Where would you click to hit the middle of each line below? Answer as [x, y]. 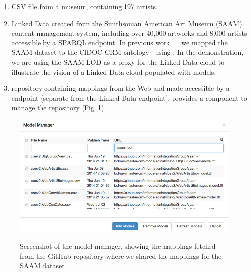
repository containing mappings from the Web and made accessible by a [121, 88]
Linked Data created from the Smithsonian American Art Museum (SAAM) [127, 23]
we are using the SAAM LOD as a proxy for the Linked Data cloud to [118, 61]
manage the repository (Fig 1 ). [59, 107]
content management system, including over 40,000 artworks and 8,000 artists [129, 33]
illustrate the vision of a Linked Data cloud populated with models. [114, 71]
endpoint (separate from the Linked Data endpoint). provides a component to [129, 97]
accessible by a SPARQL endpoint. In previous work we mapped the [120, 42]
